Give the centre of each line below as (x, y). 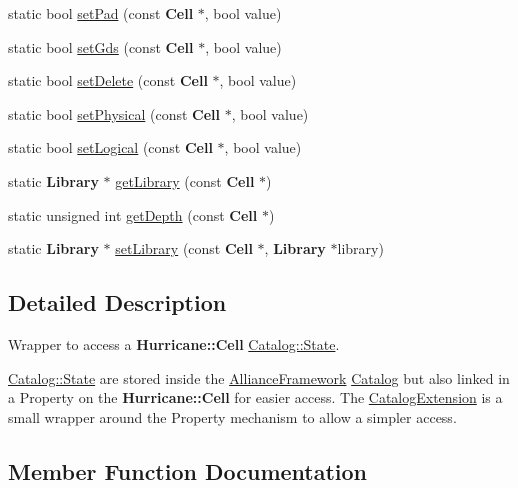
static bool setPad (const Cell (101, 13)
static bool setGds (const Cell (101, 46)
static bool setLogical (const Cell (110, 147)
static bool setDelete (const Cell (108, 80)
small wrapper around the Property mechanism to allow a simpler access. (232, 416)
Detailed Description (117, 302)
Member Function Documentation (188, 470)
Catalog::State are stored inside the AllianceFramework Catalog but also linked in (259, 377)
